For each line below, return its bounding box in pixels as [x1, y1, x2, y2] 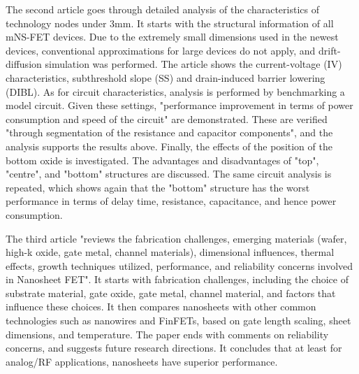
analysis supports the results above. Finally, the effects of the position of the [6, 138, 332, 153]
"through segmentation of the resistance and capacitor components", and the [6, 125, 333, 140]
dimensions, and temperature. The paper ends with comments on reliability [6, 326, 329, 341]
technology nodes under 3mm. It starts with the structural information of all [6, 15, 334, 30]
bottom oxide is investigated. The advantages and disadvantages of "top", [6, 152, 319, 167]
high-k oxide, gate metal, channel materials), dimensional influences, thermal [6, 245, 335, 259]
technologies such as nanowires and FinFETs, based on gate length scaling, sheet [6, 313, 351, 328]
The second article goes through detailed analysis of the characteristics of [6, 2, 319, 16]
